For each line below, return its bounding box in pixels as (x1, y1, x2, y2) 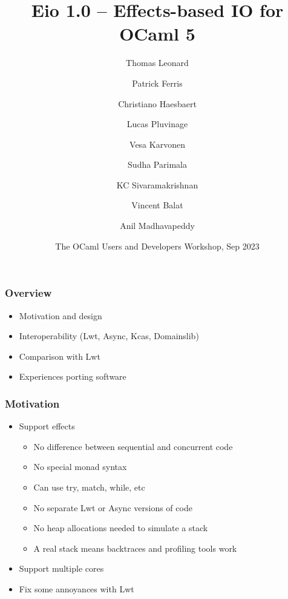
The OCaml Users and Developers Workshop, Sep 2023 (55, 239, 260, 252)
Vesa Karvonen (129, 137, 185, 150)
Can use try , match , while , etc (33, 480, 145, 493)
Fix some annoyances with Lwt (19, 582, 134, 595)
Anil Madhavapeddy (120, 219, 195, 232)
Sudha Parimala (128, 158, 187, 171)
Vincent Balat (131, 199, 183, 211)
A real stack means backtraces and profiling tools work (33, 541, 237, 554)
